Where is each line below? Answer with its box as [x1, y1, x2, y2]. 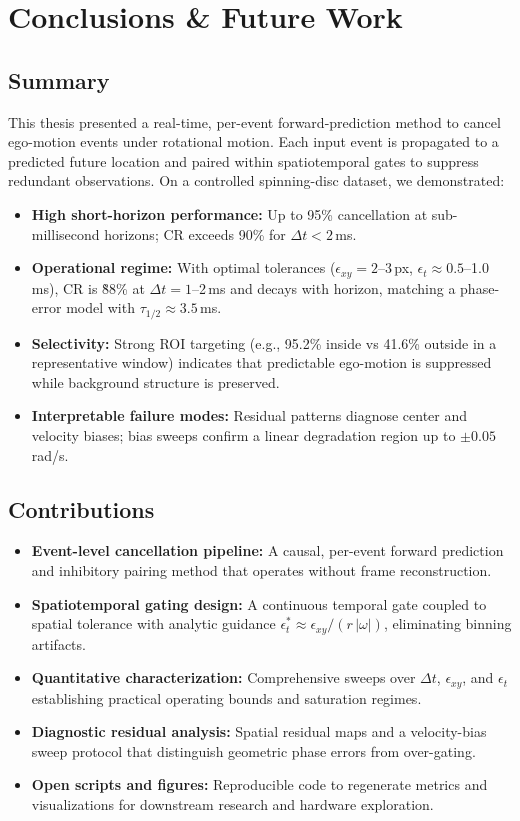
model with [66, 297, 135, 318]
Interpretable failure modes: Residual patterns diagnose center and [31, 405, 468, 426]
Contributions [8, 493, 155, 524]
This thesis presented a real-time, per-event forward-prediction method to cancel [8, 111, 501, 132]
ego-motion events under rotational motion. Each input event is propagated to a [8, 131, 499, 152]
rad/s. [31, 444, 69, 465]
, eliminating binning [383, 613, 512, 634]
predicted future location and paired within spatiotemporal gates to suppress [8, 150, 479, 171]
